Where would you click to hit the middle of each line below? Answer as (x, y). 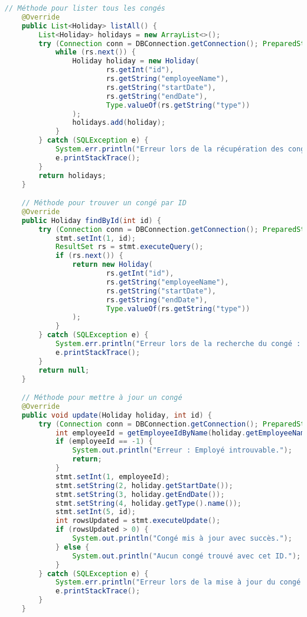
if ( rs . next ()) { (89, 256)
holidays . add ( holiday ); (119, 123)
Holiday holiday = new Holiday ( (136, 61)
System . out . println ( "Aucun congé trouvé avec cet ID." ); (187, 556)
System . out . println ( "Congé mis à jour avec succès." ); (182, 539)
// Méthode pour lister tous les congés (85, 8)
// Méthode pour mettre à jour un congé (102, 398)
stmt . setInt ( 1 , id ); (95, 238)
